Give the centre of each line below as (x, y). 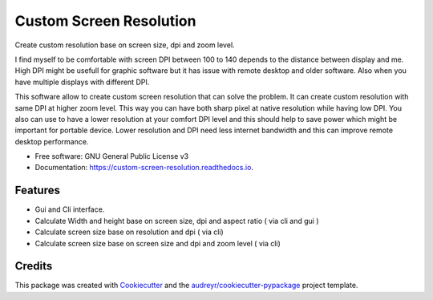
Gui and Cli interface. (70, 209)
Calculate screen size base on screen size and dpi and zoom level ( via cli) (158, 243)
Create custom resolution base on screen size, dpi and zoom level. (125, 45)
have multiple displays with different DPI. (82, 82)
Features (37, 191)
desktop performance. (52, 141)
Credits (34, 266)
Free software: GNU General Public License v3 (112, 156)
